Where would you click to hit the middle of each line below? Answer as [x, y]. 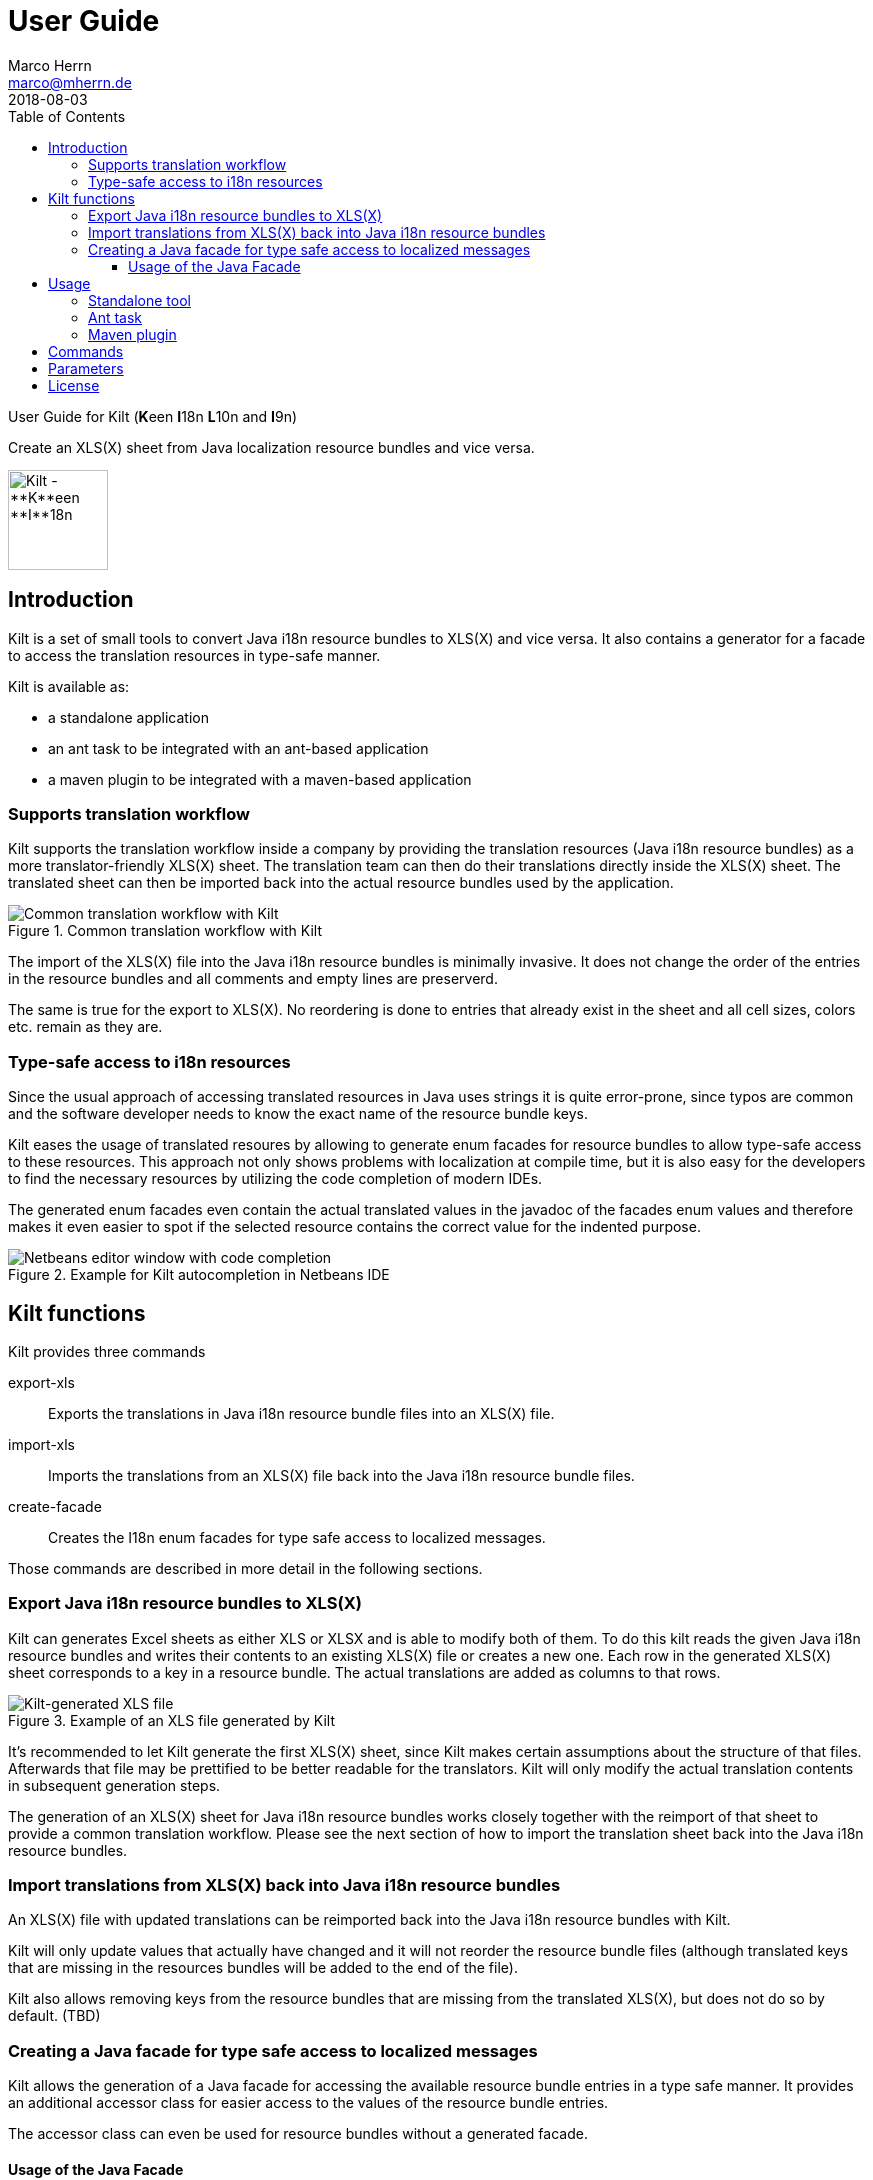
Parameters [86, 368]
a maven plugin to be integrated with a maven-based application [260, 779]
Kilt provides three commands [107, 1351]
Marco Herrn [50, 65]
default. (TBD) [54, 2016]
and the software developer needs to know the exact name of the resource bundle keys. [298, 1114]
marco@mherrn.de [70, 82]
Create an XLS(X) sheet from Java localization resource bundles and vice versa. [271, 447]
